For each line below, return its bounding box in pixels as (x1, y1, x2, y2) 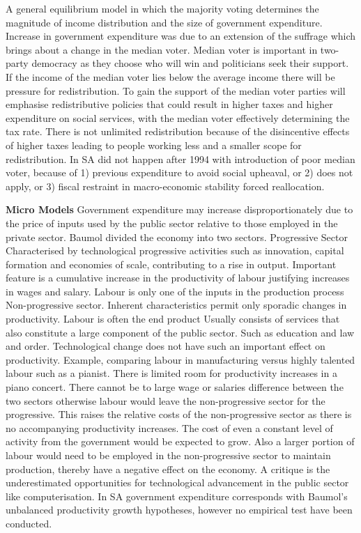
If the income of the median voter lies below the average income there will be (6, 69, 335, 84)
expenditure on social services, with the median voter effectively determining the (6, 110, 350, 125)
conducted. (6, 516, 52, 530)
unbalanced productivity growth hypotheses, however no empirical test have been (6, 502, 353, 517)
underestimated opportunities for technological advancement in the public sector (6, 475, 349, 490)
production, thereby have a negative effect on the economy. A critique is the (6, 461, 330, 476)
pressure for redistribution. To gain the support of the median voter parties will (6, 83, 346, 98)
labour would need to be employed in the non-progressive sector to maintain (6, 448, 331, 462)
